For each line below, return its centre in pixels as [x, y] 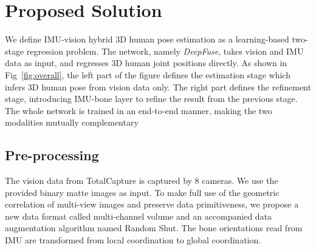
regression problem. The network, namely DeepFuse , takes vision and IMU [165, 51]
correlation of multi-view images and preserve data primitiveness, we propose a [152, 204]
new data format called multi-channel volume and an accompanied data [139, 216]
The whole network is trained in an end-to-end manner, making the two [139, 110]
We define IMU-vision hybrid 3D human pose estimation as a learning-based [147, 39]
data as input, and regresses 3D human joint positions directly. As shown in [146, 63]
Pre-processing [52, 155]
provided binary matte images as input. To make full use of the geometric [142, 192]
